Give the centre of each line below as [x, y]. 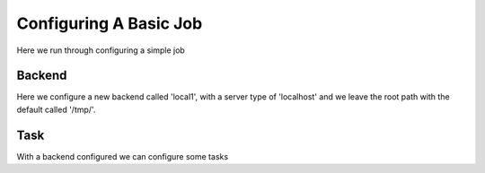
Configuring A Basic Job [110, 23]
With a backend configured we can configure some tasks [123, 156]
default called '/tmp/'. [56, 109]
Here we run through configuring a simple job [101, 50]
